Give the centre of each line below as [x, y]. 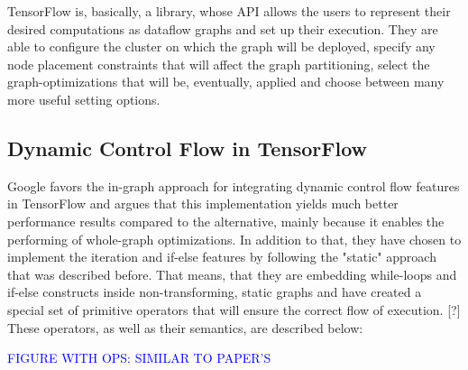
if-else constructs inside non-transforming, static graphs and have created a [215, 292]
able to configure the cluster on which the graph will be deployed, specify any [221, 46]
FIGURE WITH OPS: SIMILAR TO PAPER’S [139, 358]
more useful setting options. [84, 99]
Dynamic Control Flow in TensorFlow [187, 148]
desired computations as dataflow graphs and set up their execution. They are [223, 28]
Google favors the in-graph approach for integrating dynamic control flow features [234, 185]
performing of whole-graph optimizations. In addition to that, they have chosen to [234, 239]
